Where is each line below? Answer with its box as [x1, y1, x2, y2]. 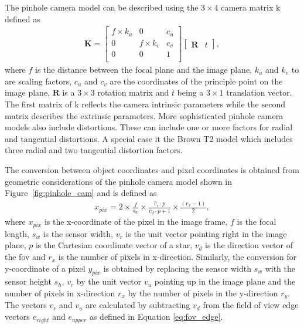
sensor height [5, 275, 52, 288]
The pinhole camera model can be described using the [5, 1, 199, 13]
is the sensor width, [43, 227, 113, 239]
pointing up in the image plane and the [154, 275, 296, 288]
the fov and [5, 251, 46, 263]
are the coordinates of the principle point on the [110, 75, 283, 87]
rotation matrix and [97, 86, 169, 99]
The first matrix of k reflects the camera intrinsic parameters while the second [5, 98, 285, 110]
